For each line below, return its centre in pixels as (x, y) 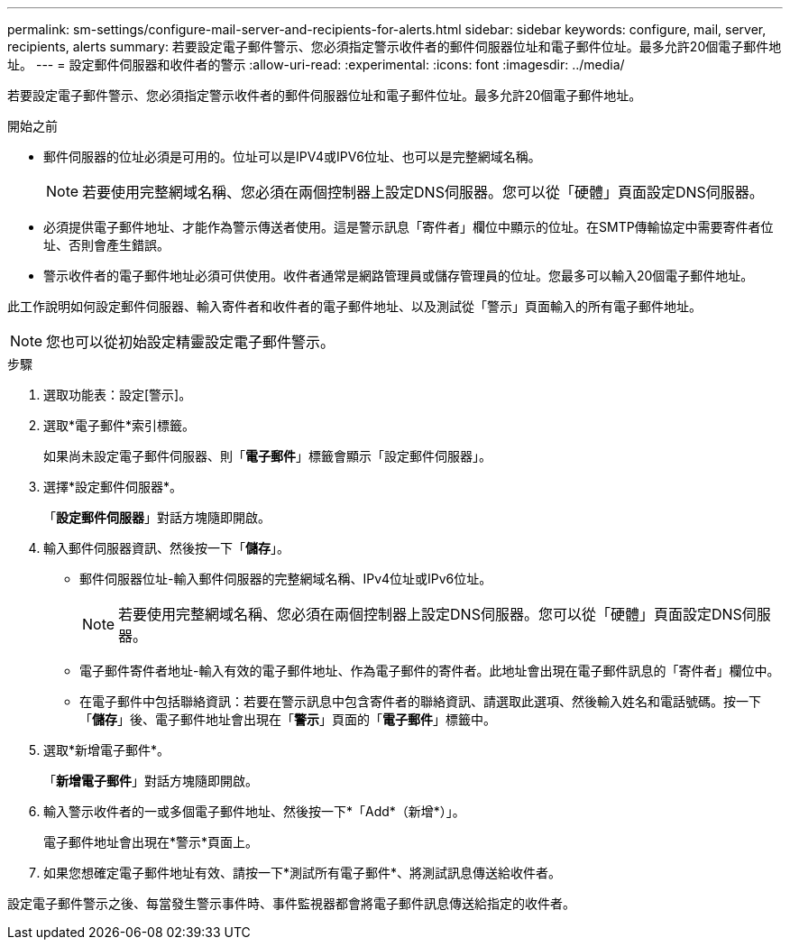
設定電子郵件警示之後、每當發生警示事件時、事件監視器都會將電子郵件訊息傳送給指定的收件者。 (291, 903)
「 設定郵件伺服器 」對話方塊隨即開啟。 (157, 517)
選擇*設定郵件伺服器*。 (113, 487)
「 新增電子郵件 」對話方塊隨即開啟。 (151, 781)
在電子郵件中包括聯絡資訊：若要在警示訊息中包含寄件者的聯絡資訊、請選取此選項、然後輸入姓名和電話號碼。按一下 (420, 701)
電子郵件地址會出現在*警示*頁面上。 (151, 842)
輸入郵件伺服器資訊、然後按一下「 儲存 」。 (166, 548)
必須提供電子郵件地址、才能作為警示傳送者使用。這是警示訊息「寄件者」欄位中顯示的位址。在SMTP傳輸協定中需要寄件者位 (409, 227)
